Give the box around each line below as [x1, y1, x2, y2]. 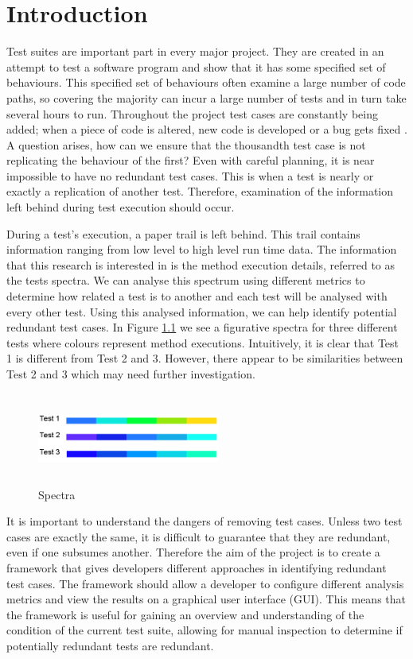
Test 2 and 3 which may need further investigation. [6, 366, 255, 382]
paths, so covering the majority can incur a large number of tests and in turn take [6, 89, 407, 106]
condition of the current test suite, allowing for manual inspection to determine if [6, 622, 403, 638]
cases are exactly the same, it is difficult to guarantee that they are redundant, [6, 528, 391, 545]
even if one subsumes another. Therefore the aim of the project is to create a [6, 544, 380, 560]
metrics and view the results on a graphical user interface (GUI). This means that [6, 591, 406, 607]
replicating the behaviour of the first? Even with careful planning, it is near [6, 152, 375, 169]
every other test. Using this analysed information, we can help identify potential [6, 303, 397, 320]
